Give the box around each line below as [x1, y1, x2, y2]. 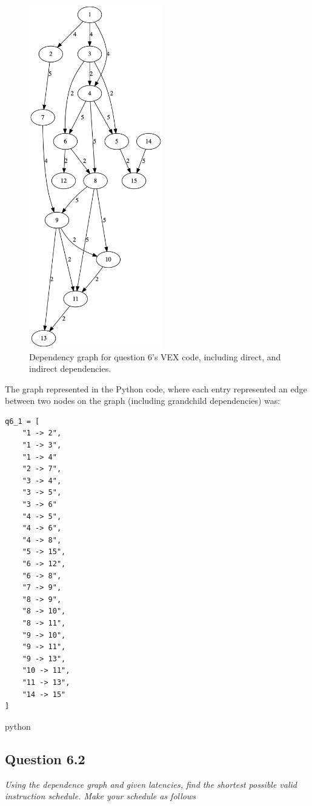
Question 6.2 [5, 749, 85, 768]
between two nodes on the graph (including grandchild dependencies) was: [5, 394, 280, 407]
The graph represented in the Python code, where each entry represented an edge [5, 382, 307, 395]
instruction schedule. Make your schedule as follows [5, 790, 196, 802]
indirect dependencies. [29, 362, 111, 375]
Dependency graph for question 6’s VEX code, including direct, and [29, 350, 281, 363]
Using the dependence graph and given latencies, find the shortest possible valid [5, 778, 297, 790]
